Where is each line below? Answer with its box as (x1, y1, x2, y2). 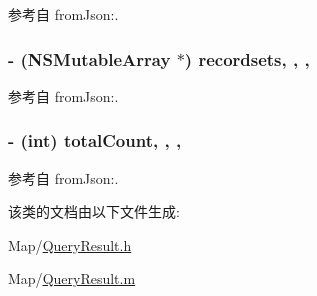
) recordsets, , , (184, 46, 310, 71)
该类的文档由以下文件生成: (8, 201, 180, 222)
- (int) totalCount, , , (8, 128, 182, 153)
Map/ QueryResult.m (8, 268, 136, 289)
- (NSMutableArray (8, 46, 171, 71)
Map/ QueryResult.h (8, 234, 132, 255)
